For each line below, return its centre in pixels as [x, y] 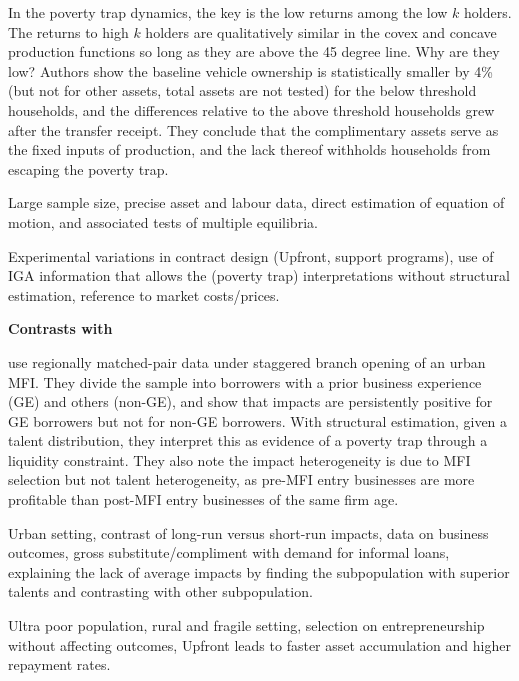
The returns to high [68, 31]
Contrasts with [60, 328]
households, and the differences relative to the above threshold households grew [251, 109]
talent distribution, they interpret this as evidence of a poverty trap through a [248, 440]
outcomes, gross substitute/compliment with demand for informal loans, [229, 552]
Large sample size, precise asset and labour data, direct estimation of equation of [256, 202]
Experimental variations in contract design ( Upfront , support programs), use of [251, 255]
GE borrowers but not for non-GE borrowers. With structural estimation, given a [258, 420]
